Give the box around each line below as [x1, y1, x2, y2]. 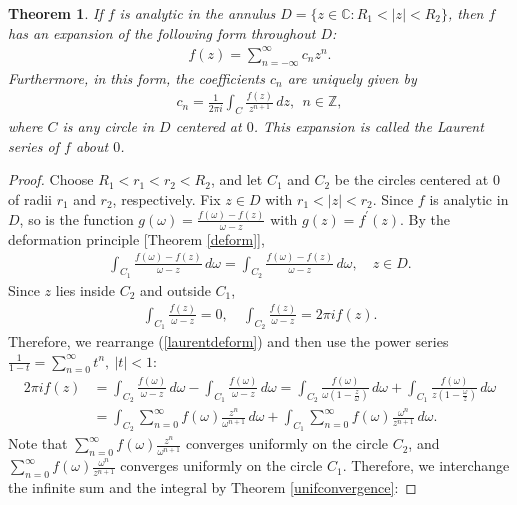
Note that [8, 433, 68, 454]
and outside [140, 279, 211, 300]
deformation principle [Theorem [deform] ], [8, 228, 265, 249]
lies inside [55, 279, 116, 300]
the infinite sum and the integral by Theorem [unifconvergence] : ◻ [8, 477, 417, 497]
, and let [210, 169, 263, 190]
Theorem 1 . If [8, 3, 103, 23]
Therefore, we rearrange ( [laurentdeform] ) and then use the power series [8, 331, 449, 352]
